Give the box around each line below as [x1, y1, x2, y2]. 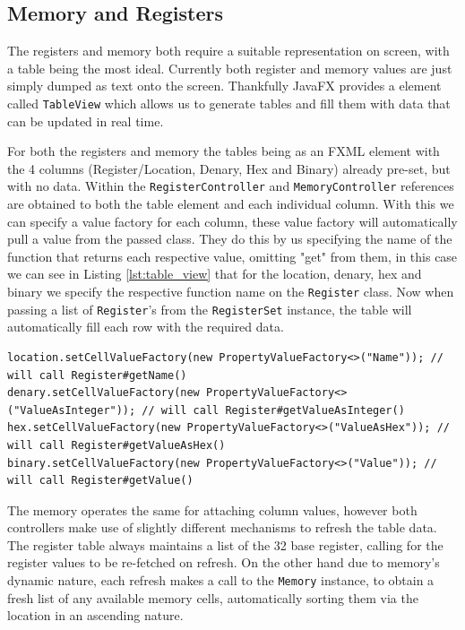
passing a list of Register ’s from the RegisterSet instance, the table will [7, 299, 412, 318]
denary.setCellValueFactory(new [7, 386, 200, 400]
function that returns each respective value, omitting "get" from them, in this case [7, 246, 458, 265]
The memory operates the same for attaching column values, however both [7, 500, 418, 519]
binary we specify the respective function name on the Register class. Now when [7, 282, 454, 301]
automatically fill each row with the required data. [7, 317, 284, 336]
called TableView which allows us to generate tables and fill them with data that [7, 93, 451, 112]
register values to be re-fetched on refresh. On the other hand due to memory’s [7, 553, 440, 572]
